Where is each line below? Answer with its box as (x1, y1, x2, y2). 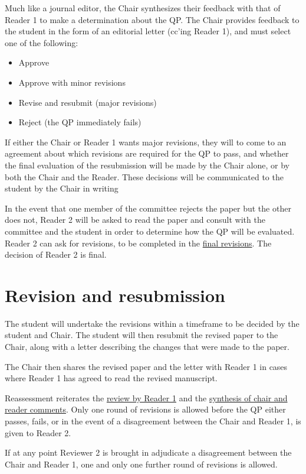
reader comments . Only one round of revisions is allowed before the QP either (5, 403, 286, 415)
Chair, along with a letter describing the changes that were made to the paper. (5, 340, 289, 352)
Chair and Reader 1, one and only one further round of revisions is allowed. (5, 457, 278, 470)
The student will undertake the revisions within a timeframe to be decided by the (5, 317, 300, 329)
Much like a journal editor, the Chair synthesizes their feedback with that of (5, 2, 281, 14)
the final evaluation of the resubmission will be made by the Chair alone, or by (5, 158, 289, 171)
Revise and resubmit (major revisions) (18, 96, 157, 108)
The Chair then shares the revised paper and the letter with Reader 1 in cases (5, 360, 288, 372)
